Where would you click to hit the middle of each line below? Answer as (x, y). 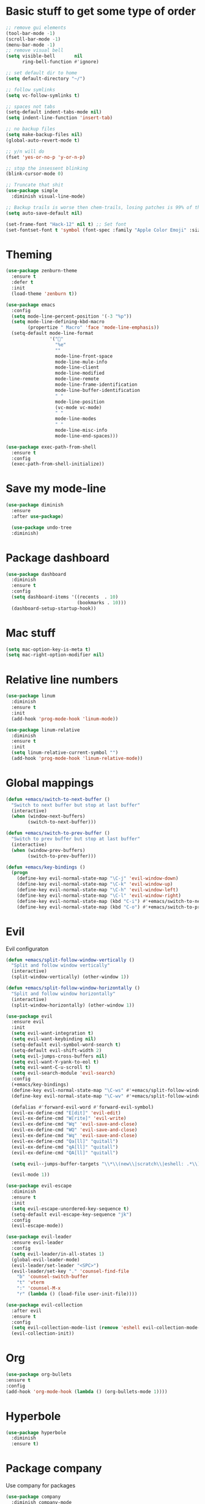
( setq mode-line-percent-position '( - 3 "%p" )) (72, 316)
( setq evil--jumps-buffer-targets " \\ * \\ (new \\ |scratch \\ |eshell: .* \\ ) (106, 1164)
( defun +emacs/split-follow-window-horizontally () (73, 988)
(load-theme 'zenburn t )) (44, 294)
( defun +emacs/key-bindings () (46, 867)
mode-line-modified (80, 373)
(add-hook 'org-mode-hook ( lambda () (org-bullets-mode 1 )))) (87, 1391)
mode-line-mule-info (81, 362)
